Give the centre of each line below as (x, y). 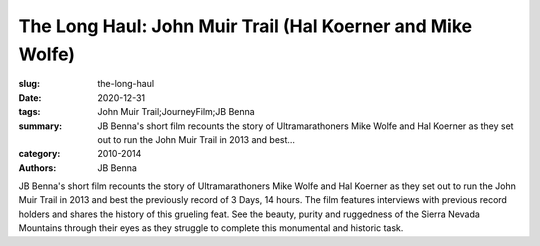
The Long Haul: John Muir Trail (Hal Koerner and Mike (245, 26)
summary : (40, 126)
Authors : (37, 167)
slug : (29, 84)
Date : (30, 97)
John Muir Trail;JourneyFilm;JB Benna (176, 112)
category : (39, 154)
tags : (29, 112)
